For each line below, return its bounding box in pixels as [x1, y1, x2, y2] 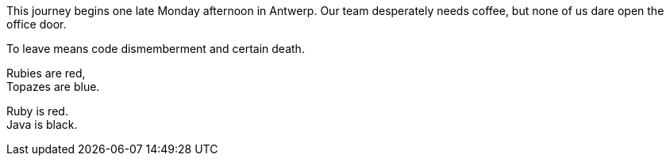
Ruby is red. [6, 104, 68, 118]
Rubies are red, [6, 66, 86, 80]
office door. [6, 17, 67, 31]
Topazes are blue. [6, 80, 100, 93]
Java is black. [6, 118, 78, 131]
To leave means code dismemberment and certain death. [6, 42, 305, 55]
